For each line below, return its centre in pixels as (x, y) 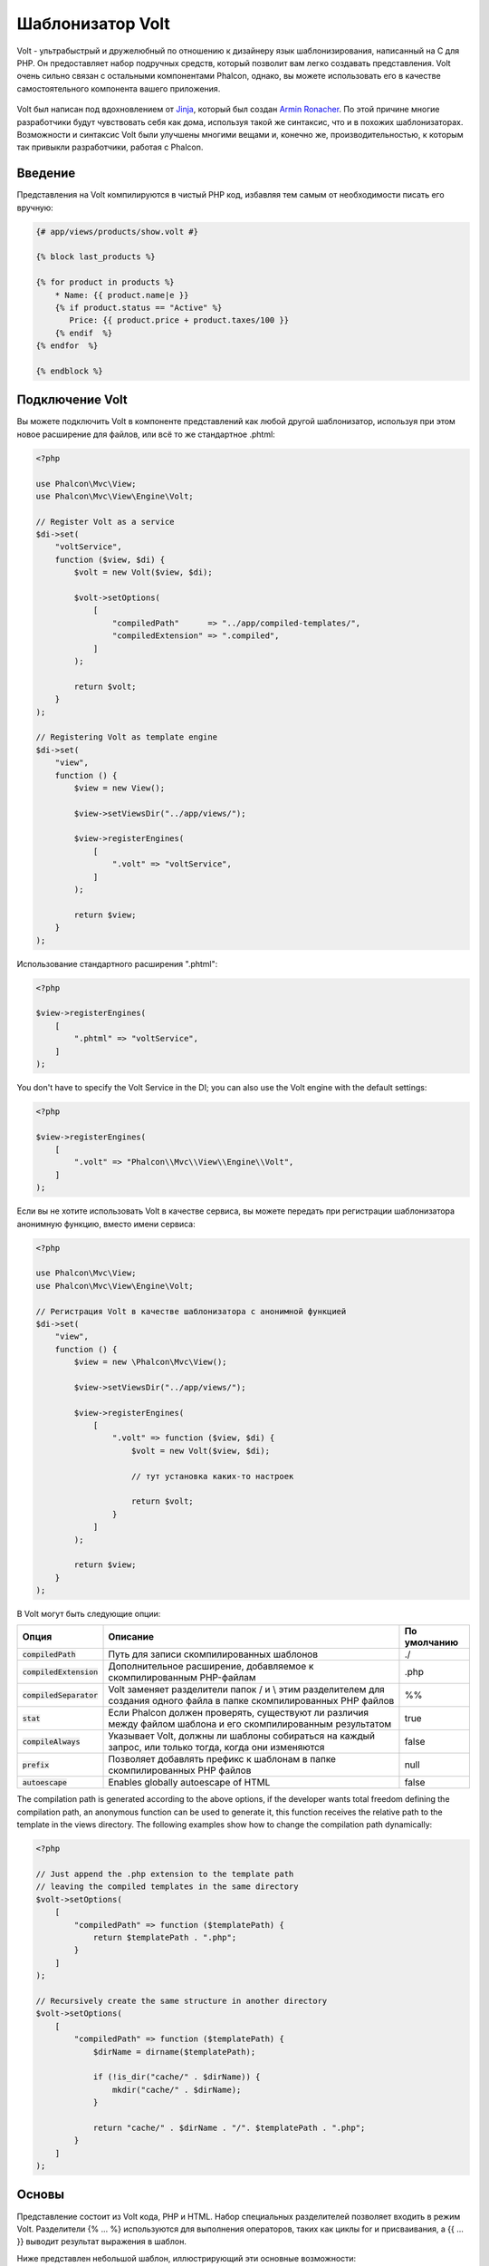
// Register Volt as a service (105, 522)
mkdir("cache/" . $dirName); (177, 2090)
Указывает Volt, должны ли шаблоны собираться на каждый (242, 1736)
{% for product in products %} (105, 282)
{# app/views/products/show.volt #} (117, 232)
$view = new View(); (120, 788)
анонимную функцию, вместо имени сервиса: (106, 1224)
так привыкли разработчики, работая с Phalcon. (110, 147)
